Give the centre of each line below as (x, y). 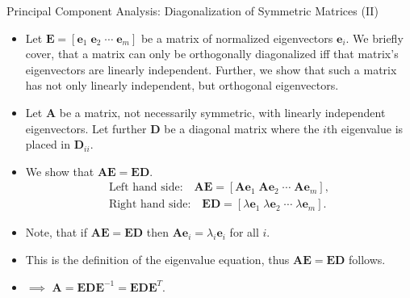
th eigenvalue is (365, 128)
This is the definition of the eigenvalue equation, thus (157, 259)
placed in (48, 144)
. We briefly (374, 38)
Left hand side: (146, 188)
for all (244, 232)
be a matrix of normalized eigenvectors (237, 38)
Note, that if (56, 232)
